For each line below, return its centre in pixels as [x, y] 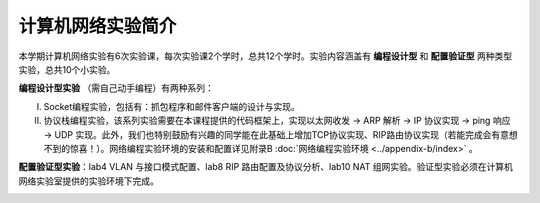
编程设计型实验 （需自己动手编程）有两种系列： [116, 88]
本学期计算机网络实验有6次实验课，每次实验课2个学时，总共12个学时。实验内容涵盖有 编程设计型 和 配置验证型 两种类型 [265, 56]
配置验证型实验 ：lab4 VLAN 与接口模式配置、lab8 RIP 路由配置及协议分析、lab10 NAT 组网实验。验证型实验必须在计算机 [266, 167]
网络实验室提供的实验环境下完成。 [88, 181]
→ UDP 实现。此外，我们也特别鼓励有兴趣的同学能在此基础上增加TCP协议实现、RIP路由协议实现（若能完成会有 [272, 134]
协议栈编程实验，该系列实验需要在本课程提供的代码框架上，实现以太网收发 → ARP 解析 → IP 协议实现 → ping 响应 [277, 121]
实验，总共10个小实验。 [67, 69]
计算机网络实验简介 [97, 26]
